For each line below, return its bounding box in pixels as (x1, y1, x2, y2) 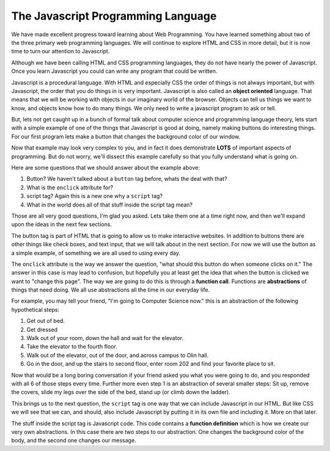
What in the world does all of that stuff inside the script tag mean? (26, 201, 193, 208)
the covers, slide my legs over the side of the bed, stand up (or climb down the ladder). (11, 388, 230, 396)
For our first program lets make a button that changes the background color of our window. (11, 132, 241, 140)
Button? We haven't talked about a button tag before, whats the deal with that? (26, 175, 227, 183)
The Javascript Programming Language (11, 9, 217, 23)
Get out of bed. (26, 317, 65, 325)
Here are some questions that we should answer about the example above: (11, 164, 200, 172)
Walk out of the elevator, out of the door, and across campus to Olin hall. (26, 351, 209, 358)
